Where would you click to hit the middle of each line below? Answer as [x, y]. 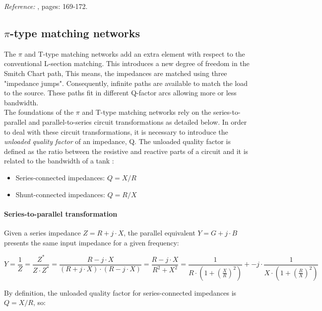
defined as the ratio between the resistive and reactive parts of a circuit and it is [126, 151]
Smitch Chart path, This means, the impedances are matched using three [116, 73]
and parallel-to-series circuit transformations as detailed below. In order [138, 121]
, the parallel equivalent [160, 232]
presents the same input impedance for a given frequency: [92, 242]
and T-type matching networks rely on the [147, 112]
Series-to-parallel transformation [61, 213]
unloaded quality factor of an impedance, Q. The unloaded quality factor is [117, 141]
